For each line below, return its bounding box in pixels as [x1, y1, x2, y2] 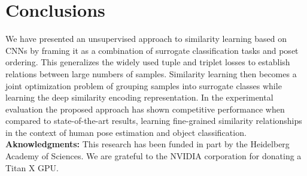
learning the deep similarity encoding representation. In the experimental [5, 91, 273, 104]
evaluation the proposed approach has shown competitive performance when [5, 102, 285, 115]
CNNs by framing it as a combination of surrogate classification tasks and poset [5, 44, 299, 56]
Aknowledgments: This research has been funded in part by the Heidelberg [5, 138, 290, 150]
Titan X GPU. [5, 161, 59, 174]
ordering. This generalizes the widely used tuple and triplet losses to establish [5, 56, 290, 68]
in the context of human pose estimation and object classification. [5, 126, 247, 138]
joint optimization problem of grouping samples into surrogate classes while [5, 79, 282, 92]
